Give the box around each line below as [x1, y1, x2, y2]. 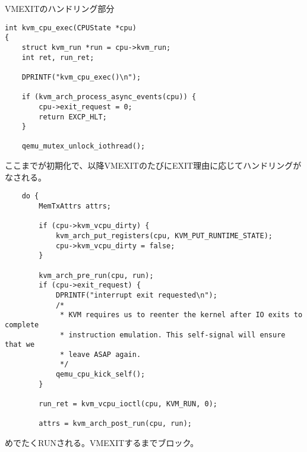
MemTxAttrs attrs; [39, 201, 111, 210]
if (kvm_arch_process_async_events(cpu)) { [21, 93, 197, 102]
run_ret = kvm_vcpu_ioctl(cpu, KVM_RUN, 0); [39, 400, 217, 409]
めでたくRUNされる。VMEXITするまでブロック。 [5, 437, 199, 449]
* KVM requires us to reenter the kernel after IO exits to [60, 311, 303, 320]
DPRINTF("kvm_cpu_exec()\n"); [21, 72, 141, 81]
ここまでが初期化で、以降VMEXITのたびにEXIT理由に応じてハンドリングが [5, 159, 302, 172]
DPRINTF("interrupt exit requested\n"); [55, 290, 217, 299]
